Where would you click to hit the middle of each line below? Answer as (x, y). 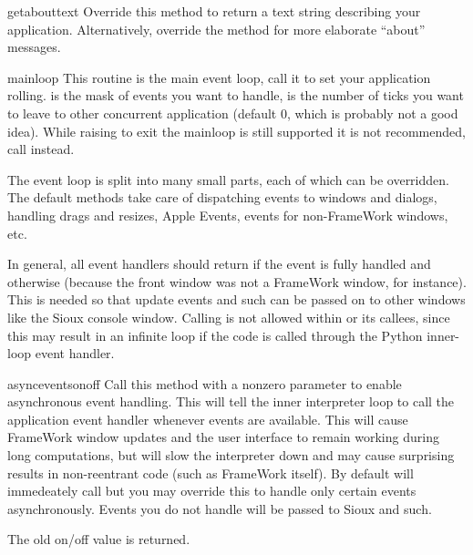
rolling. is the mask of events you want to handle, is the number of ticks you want (236, 95)
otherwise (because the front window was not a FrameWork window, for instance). (237, 281)
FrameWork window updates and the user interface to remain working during (223, 437)
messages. (34, 47)
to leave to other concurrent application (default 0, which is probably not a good (233, 113)
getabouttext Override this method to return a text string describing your (214, 11)
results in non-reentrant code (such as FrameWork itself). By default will (211, 473)
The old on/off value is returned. (99, 539)
